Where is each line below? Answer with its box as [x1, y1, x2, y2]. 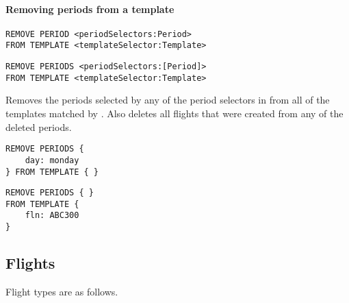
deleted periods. [5, 119, 72, 134]
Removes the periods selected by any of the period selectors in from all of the [5, 93, 330, 107]
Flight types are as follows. [5, 284, 118, 298]
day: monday [25, 155, 79, 165]
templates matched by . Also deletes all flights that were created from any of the [5, 106, 344, 121]
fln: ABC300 [25, 210, 79, 221]
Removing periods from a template [5, 1, 174, 16]
